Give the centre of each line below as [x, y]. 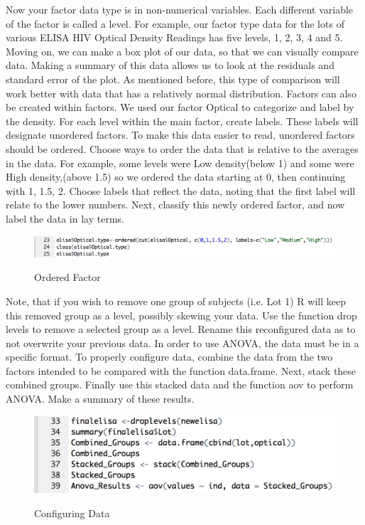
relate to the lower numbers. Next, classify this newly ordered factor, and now [175, 205]
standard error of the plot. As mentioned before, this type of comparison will [173, 79]
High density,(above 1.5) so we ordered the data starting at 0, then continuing [176, 177]
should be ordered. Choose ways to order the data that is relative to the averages [182, 148]
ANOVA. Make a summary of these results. [100, 399]
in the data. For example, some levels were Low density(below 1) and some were [180, 163]
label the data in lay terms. [65, 218]
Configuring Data [72, 513]
